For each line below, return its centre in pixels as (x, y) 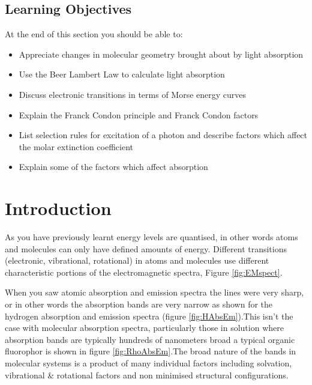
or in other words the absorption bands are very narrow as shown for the (139, 304)
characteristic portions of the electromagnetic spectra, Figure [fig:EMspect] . (144, 272)
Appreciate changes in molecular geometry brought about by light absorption (161, 54)
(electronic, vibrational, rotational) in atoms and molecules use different (137, 260)
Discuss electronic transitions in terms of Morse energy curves (133, 94)
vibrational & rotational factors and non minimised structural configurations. (147, 374)
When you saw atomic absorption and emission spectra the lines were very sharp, (154, 292)
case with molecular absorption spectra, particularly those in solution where (144, 328)
